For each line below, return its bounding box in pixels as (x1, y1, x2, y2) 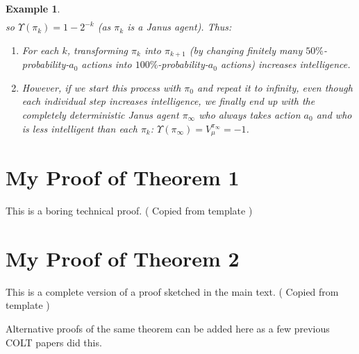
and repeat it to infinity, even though (197, 80, 353, 94)
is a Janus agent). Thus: (127, 19, 232, 34)
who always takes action (199, 107, 301, 121)
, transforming (67, 42, 128, 57)
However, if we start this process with (22, 80, 181, 94)
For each (22, 42, 59, 57)
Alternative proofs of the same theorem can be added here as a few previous (6, 321, 330, 336)
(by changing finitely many (189, 42, 303, 57)
